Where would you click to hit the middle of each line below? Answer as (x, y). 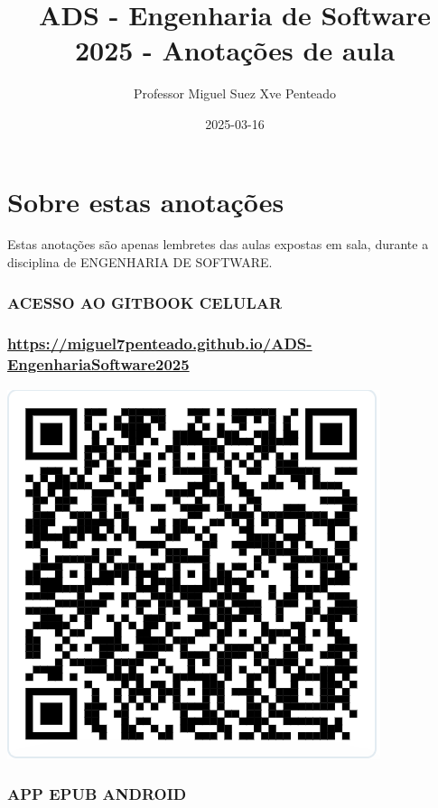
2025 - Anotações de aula (235, 50)
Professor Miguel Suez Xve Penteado (235, 93)
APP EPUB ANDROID (97, 794)
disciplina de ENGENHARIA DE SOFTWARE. (140, 262)
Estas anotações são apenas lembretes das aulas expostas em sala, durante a (218, 244)
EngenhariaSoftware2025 (98, 364)
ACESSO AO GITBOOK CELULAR (145, 302)
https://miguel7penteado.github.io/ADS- (160, 344)
